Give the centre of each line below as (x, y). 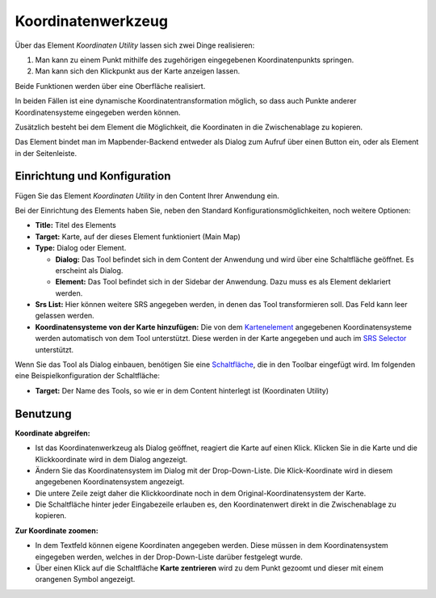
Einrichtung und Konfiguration (93, 177)
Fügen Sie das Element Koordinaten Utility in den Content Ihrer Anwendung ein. (147, 196)
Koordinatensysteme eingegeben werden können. (98, 112)
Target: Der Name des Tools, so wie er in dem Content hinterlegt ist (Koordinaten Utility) (182, 390)
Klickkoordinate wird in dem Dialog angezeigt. (111, 459)
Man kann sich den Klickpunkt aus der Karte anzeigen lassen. (138, 71)
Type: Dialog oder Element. (81, 248)
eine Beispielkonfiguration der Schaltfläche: (88, 376)
